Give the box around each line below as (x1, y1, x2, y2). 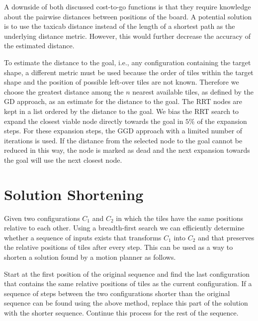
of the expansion (197, 115, 247, 126)
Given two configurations (4, 213, 80, 223)
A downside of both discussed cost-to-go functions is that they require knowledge (4, 1, 251, 11)
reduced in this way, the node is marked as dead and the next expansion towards (4, 145, 250, 155)
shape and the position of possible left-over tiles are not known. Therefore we (4, 77, 239, 87)
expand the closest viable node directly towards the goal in (4, 115, 183, 126)
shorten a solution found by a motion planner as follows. (4, 252, 176, 262)
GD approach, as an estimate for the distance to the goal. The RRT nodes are (4, 96, 243, 107)
